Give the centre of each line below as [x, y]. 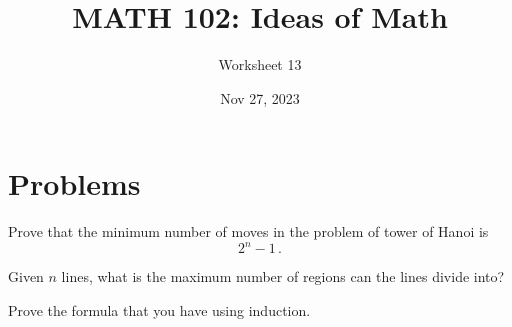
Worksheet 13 [260, 64]
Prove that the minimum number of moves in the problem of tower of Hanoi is [248, 231]
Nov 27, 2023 [260, 97]
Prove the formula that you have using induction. [159, 309]
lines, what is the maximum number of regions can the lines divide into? [283, 276]
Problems [74, 183]
